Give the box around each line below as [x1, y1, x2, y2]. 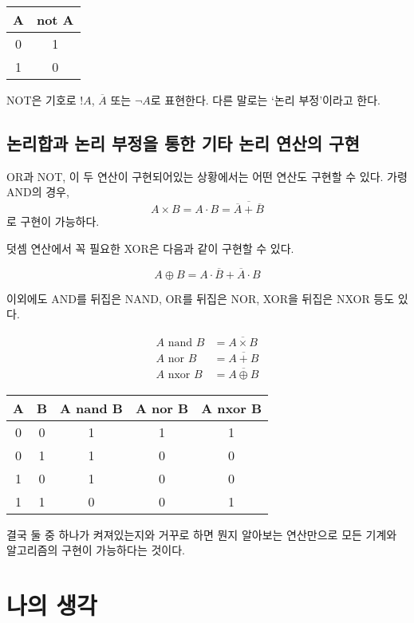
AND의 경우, [6, 183, 69, 200]
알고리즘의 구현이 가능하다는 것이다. [6, 542, 185, 558]
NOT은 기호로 [6, 92, 77, 108]
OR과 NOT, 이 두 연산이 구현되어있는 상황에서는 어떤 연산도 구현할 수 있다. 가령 [6, 168, 408, 184]
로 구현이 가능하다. [6, 213, 100, 230]
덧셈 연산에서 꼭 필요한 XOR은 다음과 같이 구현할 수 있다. [6, 240, 294, 257]
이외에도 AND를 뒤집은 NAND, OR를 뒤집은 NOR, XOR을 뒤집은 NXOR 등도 [6, 290, 395, 306]
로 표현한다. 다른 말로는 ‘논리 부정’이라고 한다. [150, 92, 381, 108]
